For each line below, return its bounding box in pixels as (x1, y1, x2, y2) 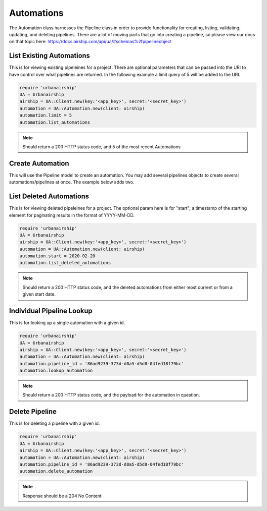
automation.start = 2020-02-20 (19, 253, 96, 259)
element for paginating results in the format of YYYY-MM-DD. (9, 212, 135, 218)
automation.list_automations (19, 119, 90, 125)
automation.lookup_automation (19, 368, 93, 374)
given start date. (22, 291, 56, 297)
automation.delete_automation (19, 468, 93, 474)
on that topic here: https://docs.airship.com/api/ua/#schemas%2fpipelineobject (9, 39, 172, 45)
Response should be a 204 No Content (22, 493, 102, 499)
